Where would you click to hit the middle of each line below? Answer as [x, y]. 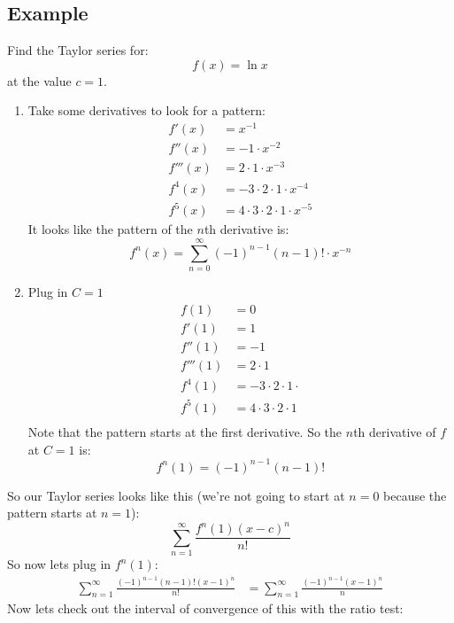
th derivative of [395, 431]
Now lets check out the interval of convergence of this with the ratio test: [205, 608]
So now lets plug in [59, 564]
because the [415, 495]
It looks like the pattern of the [110, 229]
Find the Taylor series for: [78, 50]
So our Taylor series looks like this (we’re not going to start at [176, 495]
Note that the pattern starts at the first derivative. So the [185, 431]
